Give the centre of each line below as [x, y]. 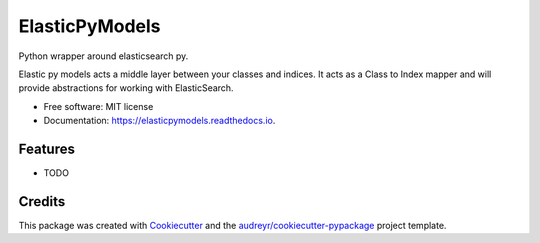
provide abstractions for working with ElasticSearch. [126, 88]
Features [46, 148]
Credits [42, 201]
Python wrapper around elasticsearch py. [103, 56]
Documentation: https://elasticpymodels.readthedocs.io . [159, 121]
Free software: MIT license [98, 106]
